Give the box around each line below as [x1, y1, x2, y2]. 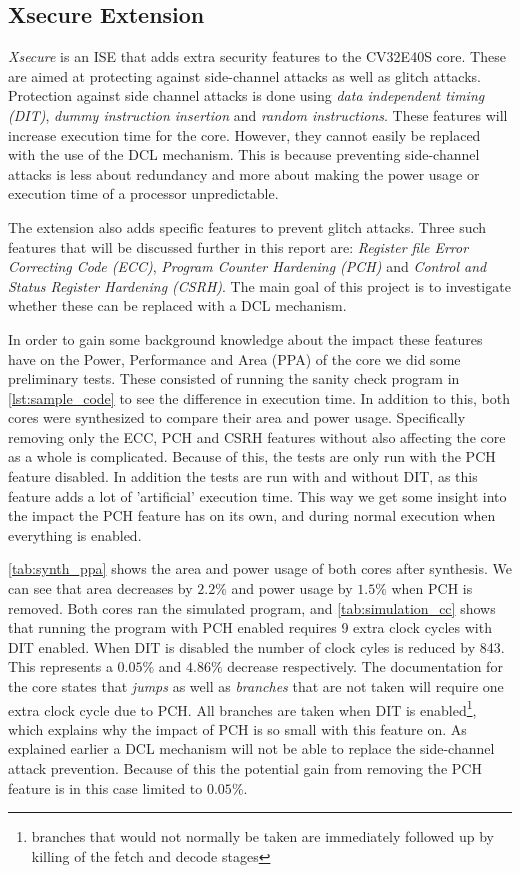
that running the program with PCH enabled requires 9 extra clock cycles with [8, 617, 492, 638]
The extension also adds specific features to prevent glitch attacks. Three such [8, 216, 487, 237]
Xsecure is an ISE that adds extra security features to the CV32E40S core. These [8, 46, 506, 67]
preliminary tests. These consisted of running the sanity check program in [8, 368, 460, 389]
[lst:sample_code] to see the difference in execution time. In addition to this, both [8, 387, 511, 408]
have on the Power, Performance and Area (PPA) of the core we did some [8, 348, 461, 369]
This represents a [8, 656, 113, 677]
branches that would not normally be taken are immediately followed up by [31, 826, 495, 847]
